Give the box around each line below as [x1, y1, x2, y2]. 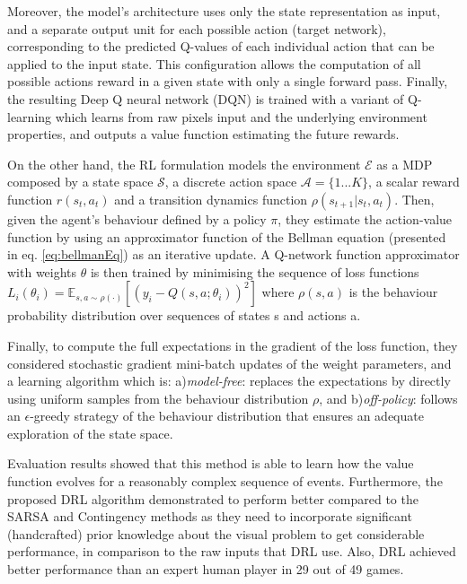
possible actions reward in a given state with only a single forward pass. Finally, [7, 72, 448, 91]
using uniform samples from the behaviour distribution [7, 388, 309, 407]
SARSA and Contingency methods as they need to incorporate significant [7, 507, 412, 526]
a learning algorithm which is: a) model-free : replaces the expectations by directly [7, 371, 451, 390]
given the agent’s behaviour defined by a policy [7, 209, 267, 228]
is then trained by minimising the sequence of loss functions [90, 262, 419, 281]
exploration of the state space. [7, 423, 173, 442]
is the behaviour [348, 283, 438, 301]
